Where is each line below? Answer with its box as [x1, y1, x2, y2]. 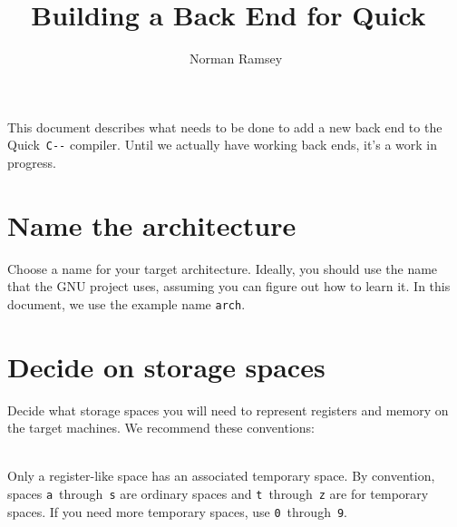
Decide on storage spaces [7, 347, 326, 385]
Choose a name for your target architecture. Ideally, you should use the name [7, 259, 438, 278]
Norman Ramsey [189, 49, 283, 68]
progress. [7, 152, 56, 171]
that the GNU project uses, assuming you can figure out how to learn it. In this [7, 277, 451, 296]
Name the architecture [7, 206, 297, 243]
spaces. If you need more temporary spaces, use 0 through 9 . [7, 502, 347, 521]
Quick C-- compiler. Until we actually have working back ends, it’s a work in [7, 135, 438, 154]
